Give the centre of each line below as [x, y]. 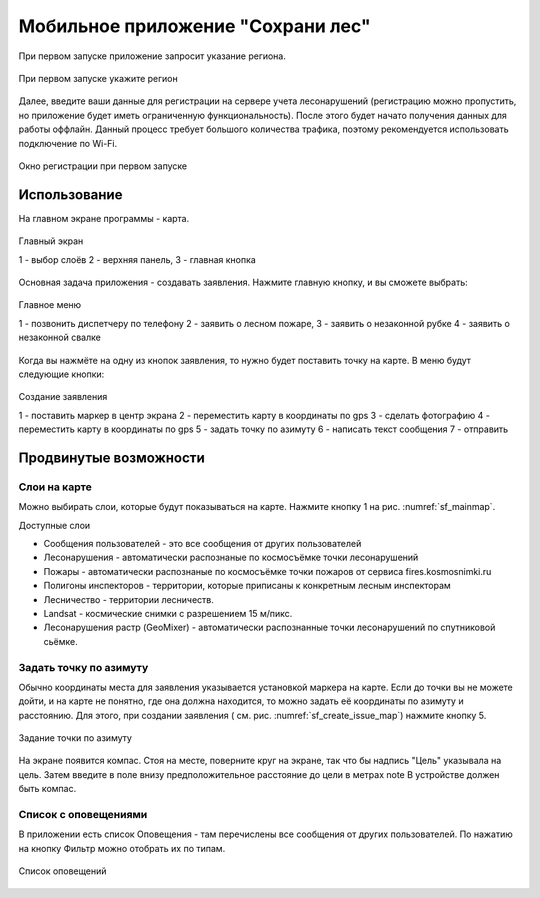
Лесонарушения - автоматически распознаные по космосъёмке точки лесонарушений [231, 557]
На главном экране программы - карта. [104, 218]
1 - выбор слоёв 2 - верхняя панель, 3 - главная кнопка [137, 259]
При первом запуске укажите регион [98, 78]
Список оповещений [62, 871]
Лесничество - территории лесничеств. [129, 599]
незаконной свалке [60, 337]
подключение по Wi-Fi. [68, 143]
